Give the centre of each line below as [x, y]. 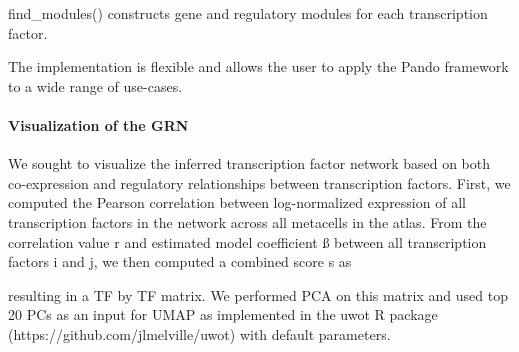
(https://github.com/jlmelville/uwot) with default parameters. [199, 333]
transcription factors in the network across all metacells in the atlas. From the [247, 221]
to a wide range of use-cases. [95, 85]
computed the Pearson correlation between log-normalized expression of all [237, 202]
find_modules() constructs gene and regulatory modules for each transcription [248, 13]
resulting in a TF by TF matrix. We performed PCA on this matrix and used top [258, 294]
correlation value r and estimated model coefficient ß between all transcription [247, 241]
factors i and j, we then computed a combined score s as [180, 261]
